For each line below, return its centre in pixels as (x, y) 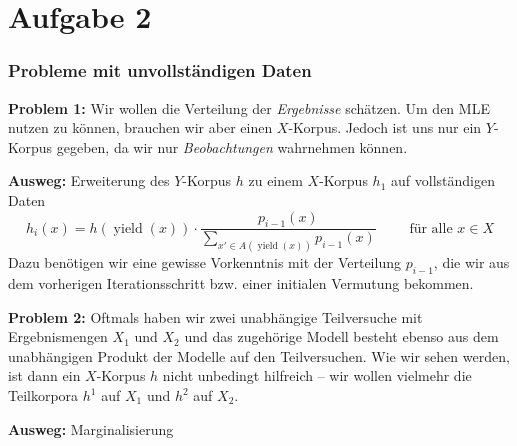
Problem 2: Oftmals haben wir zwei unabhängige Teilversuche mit (215, 316)
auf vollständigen (443, 180)
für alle (431, 228)
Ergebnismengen (58, 336)
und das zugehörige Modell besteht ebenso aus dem (341, 336)
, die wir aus (471, 262)
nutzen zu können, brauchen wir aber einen (140, 127)
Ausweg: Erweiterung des (89, 180)
